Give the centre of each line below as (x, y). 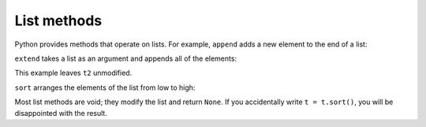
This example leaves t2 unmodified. (73, 73)
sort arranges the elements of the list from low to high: (105, 88)
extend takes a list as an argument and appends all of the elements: (125, 58)
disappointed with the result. (61, 113)
